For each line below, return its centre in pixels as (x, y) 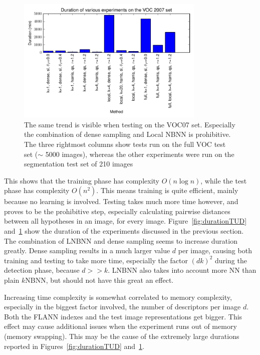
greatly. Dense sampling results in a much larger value (87, 250)
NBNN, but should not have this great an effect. (99, 280)
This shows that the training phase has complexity (82, 180)
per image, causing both (215, 250)
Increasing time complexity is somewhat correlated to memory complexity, (118, 297)
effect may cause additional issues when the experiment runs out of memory (120, 326)
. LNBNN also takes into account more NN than (182, 270)
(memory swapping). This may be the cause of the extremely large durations (122, 336)
